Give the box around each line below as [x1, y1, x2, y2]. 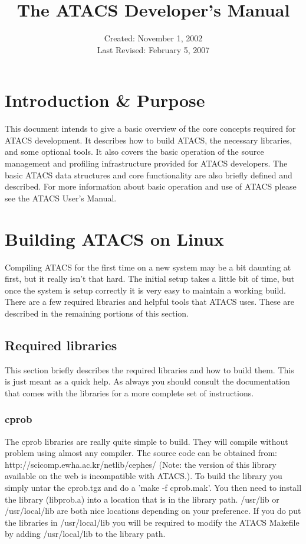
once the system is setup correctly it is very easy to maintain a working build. [5, 284, 286, 296]
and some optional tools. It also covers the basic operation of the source [5, 145, 264, 158]
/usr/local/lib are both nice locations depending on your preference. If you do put [5, 504, 301, 517]
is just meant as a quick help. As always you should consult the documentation [5, 375, 290, 387]
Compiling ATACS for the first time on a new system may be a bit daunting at [5, 260, 291, 273]
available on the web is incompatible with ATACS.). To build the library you [5, 470, 282, 482]
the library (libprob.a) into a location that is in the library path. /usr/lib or [5, 493, 279, 505]
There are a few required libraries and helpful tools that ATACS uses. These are [5, 295, 295, 308]
